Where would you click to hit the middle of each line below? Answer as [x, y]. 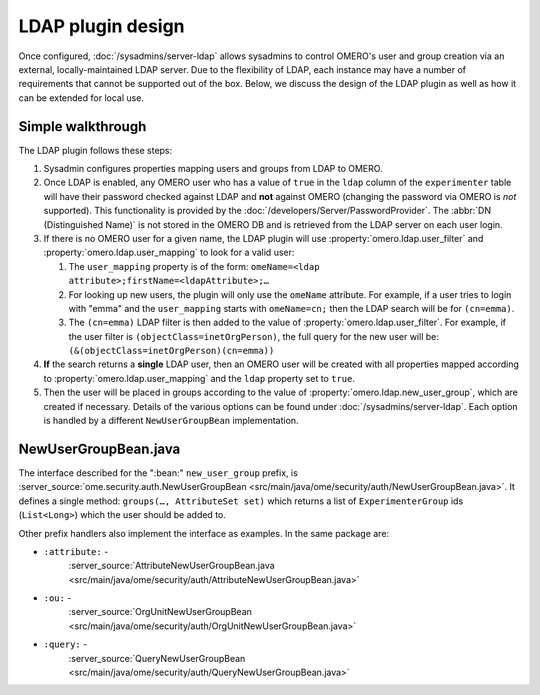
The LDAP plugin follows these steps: [95, 150]
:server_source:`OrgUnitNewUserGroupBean [160, 612]
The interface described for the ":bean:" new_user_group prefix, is [158, 472]
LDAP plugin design [101, 26]
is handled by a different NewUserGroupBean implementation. [171, 421]
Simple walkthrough [82, 126]
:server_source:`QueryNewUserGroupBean [157, 658]
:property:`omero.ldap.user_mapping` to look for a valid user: [169, 252]
